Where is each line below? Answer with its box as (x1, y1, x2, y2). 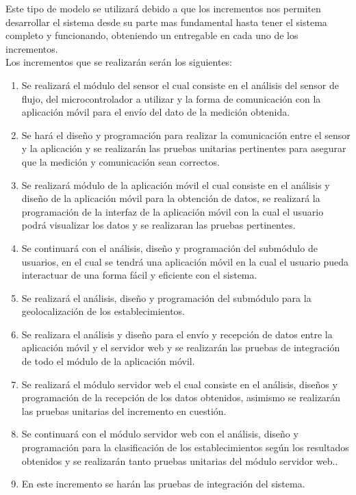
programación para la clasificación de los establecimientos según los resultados (21, 440, 349, 455)
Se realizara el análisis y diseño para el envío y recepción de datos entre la (21, 327, 333, 341)
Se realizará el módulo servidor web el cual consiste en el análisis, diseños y (21, 377, 338, 391)
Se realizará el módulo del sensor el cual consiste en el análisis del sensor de (21, 77, 339, 92)
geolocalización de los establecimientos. (21, 304, 185, 318)
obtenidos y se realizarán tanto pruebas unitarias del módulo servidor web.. (21, 453, 338, 468)
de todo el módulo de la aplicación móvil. (21, 354, 195, 368)
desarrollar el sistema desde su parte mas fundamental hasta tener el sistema (5, 14, 327, 29)
